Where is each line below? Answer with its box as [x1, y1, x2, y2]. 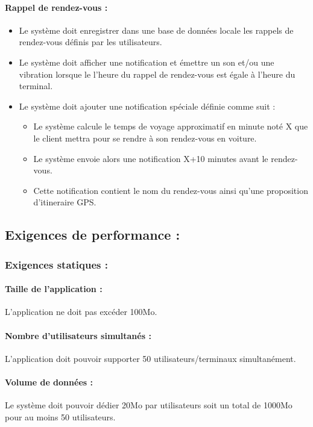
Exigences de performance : [5, 225, 180, 244]
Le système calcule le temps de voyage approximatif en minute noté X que [33, 120, 308, 132]
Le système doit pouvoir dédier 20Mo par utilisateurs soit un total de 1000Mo [5, 399, 292, 411]
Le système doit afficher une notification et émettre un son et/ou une [19, 55, 274, 68]
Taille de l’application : [5, 282, 103, 295]
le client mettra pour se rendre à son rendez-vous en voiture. [33, 131, 257, 144]
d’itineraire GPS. [33, 196, 96, 208]
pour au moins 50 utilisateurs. [5, 410, 116, 423]
